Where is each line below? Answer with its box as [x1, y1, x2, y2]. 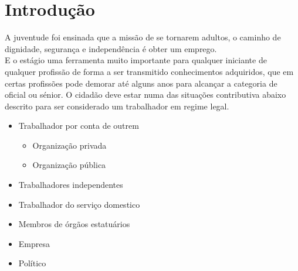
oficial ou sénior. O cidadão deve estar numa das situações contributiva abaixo [5, 88, 286, 101]
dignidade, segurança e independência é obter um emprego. [5, 42, 217, 54]
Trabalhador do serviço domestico [18, 198, 140, 210]
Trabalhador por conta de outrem [18, 119, 139, 132]
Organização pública [32, 159, 106, 171]
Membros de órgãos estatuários [18, 218, 130, 230]
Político [18, 257, 46, 269]
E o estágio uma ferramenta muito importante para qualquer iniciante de [5, 54, 267, 66]
